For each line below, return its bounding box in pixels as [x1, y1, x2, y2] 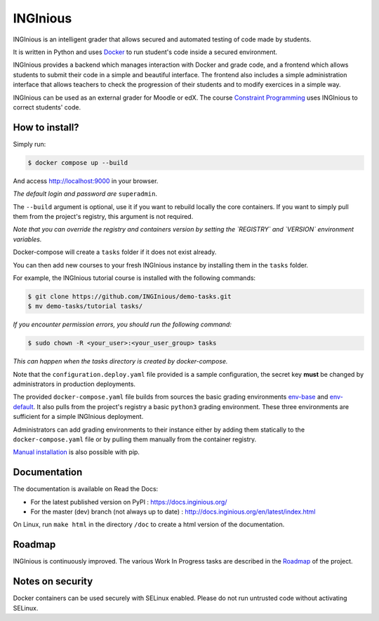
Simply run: [13, 140, 46, 148]
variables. [13, 235, 42, 243]
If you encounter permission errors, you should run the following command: [13, 320, 232, 329]
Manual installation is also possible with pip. [13, 448, 140, 456]
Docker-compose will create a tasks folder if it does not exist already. [13, 248, 217, 256]
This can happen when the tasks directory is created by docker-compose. [13, 357, 228, 366]
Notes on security [13, 575, 93, 587]
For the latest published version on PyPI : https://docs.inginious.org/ [30, 498, 227, 506]
